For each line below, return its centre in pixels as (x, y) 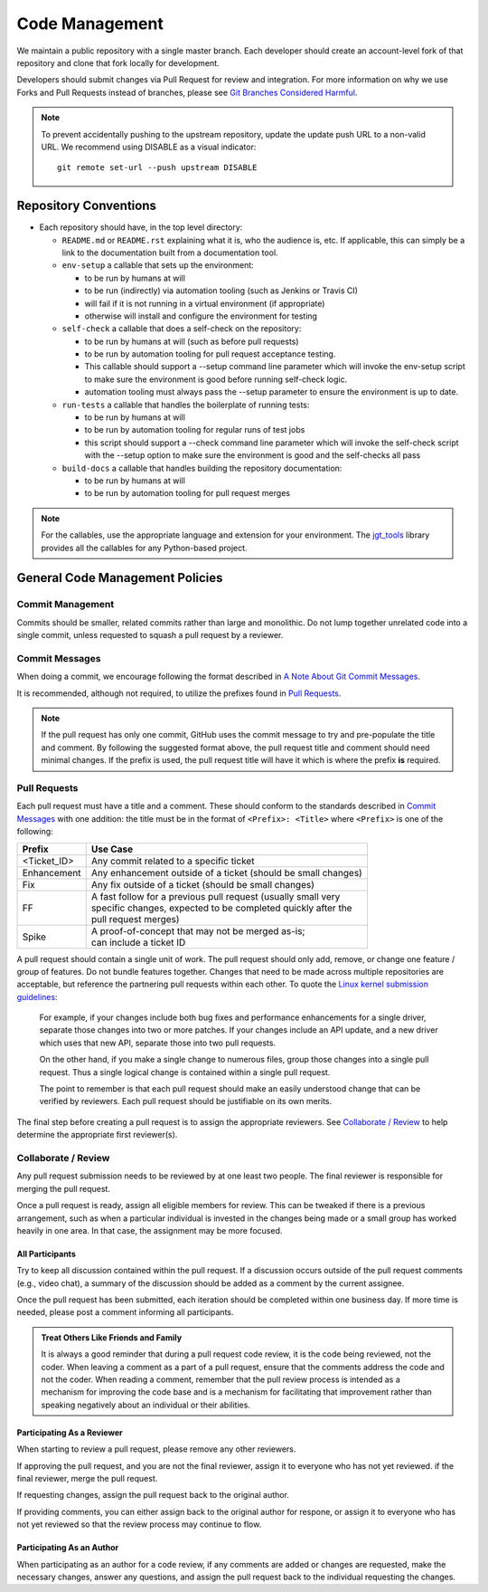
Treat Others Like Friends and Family (112, 1337)
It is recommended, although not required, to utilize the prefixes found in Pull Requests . (179, 693)
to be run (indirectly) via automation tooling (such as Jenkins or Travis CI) (221, 291)
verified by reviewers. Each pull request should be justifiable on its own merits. (186, 1101)
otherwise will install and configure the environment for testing (201, 316)
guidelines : (37, 996)
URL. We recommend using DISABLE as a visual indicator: (149, 147)
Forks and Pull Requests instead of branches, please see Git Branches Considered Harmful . (187, 92)
